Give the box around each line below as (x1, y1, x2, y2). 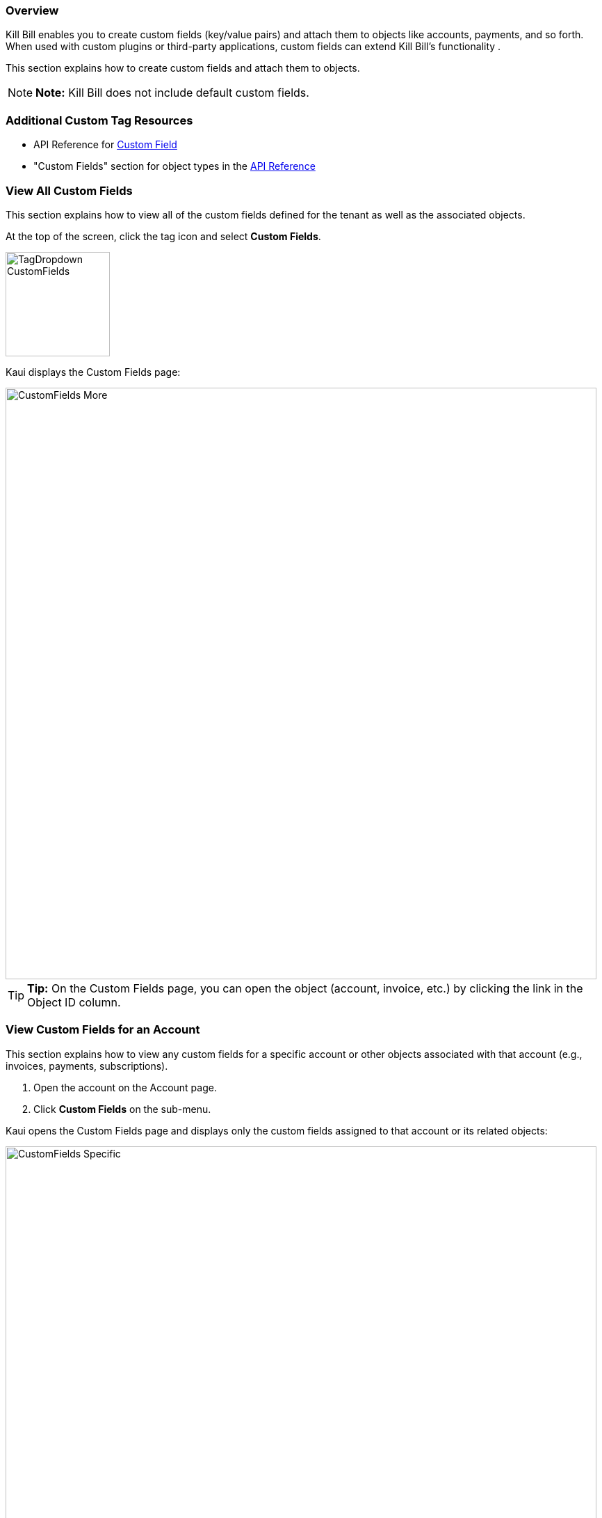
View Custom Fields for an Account (6, 1022, 200, 1037)
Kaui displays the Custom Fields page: (6, 365, 181, 378)
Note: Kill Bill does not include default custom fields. (35, 86, 309, 100)
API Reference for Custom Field (33, 139, 177, 151)
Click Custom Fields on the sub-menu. (33, 1102, 211, 1115)
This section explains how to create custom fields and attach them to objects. (6, 62, 360, 74)
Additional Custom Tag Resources (6, 113, 193, 127)
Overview (6, 3, 59, 17)
